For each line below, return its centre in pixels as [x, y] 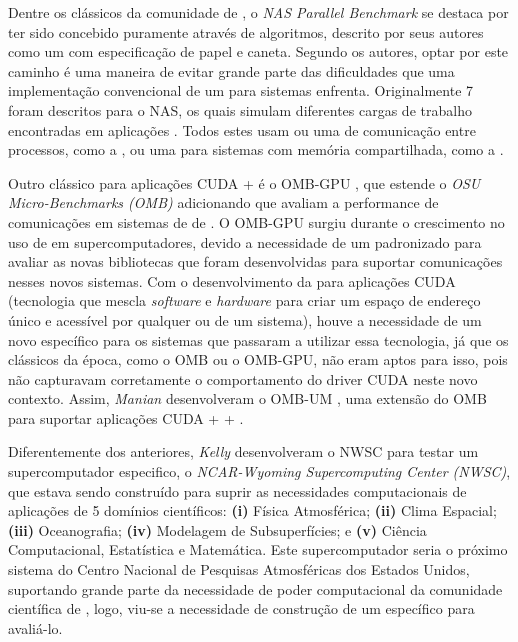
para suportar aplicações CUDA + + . [126, 417]
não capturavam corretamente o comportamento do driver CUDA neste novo [243, 378]
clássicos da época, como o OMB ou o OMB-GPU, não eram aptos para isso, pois [258, 359]
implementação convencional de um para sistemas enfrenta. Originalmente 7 [241, 90]
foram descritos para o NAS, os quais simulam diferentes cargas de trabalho [240, 109]
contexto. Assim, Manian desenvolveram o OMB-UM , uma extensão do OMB [247, 398]
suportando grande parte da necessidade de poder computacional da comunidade [255, 588]
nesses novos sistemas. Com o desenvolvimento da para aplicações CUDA [232, 280]
